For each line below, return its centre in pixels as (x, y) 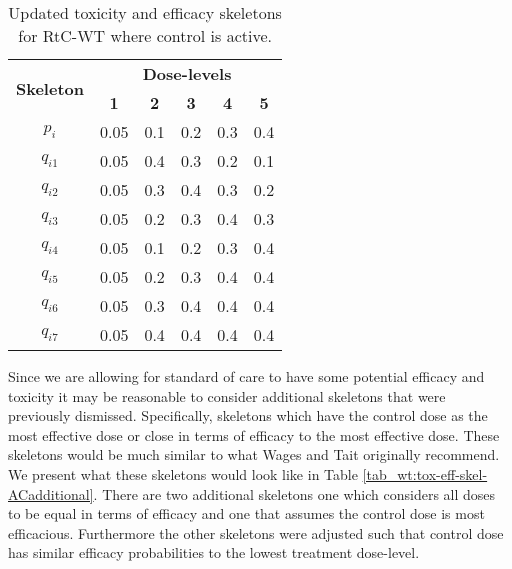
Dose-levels (187, 73)
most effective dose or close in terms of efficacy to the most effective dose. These (254, 434)
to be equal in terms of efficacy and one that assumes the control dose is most (246, 513)
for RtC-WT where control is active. (145, 35)
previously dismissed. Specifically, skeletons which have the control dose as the (248, 415)
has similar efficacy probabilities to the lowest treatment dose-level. (214, 552)
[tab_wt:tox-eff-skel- (425, 473)
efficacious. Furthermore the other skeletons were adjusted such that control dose (256, 532)
